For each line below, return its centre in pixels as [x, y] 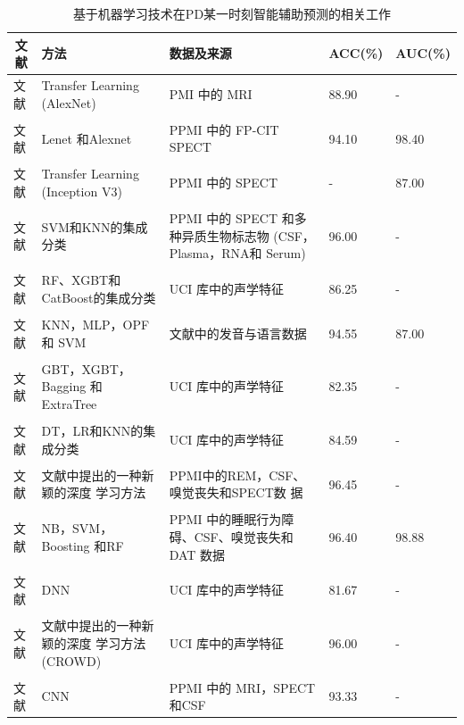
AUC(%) [423, 53]
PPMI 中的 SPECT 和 [232, 218]
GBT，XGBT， [86, 368]
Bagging [64, 386]
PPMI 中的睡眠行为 [225, 519]
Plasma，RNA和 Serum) [237, 253]
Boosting [66, 545]
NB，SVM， [77, 528]
